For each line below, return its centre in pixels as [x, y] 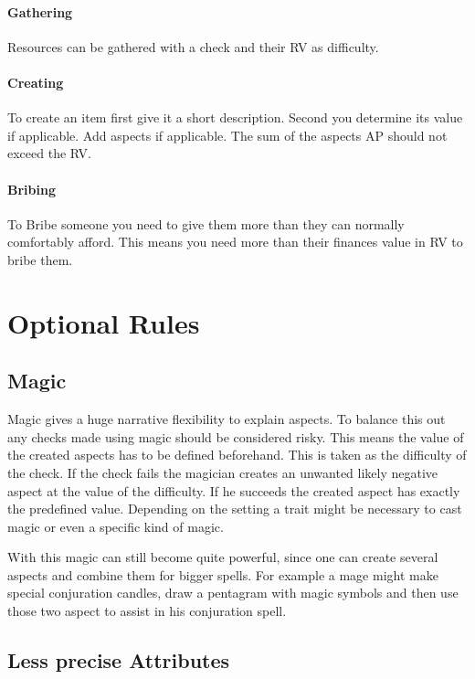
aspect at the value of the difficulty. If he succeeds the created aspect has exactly [234, 490]
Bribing [32, 189]
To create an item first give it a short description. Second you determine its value [235, 117]
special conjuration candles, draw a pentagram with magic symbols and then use [233, 593]
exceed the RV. [49, 153]
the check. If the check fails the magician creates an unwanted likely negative [223, 472]
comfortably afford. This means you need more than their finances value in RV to [235, 242]
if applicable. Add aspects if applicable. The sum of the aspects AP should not [227, 135]
